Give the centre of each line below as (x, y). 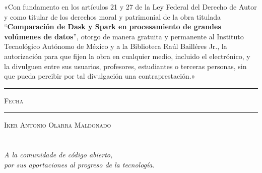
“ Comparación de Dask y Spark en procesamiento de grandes (113, 26)
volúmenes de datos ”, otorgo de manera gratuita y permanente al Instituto (124, 36)
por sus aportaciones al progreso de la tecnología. (79, 164)
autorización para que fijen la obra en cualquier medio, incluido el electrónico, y (127, 56)
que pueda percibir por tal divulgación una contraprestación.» (100, 76)
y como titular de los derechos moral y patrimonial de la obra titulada (113, 16)
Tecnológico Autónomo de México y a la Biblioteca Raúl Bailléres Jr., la (116, 46)
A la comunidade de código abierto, (58, 155)
